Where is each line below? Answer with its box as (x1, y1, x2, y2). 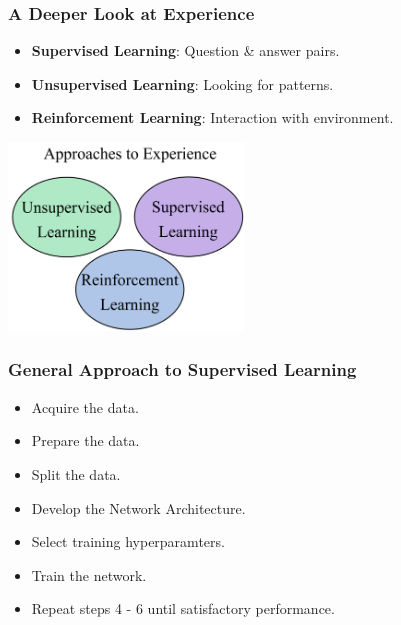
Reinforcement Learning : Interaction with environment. (31, 107, 394, 128)
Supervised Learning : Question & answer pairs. (31, 40, 340, 61)
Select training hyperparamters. (31, 531, 225, 552)
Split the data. (31, 463, 121, 484)
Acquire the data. (31, 396, 139, 417)
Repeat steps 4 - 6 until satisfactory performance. (31, 598, 335, 619)
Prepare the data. (31, 430, 140, 451)
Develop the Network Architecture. (31, 497, 246, 518)
